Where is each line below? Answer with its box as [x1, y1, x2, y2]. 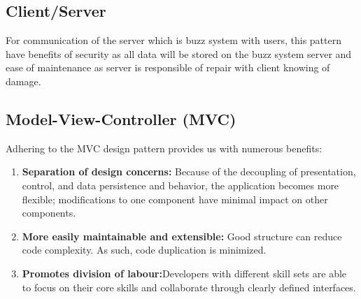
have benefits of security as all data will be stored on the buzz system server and [6, 46, 352, 61]
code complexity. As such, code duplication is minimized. [22, 242, 267, 257]
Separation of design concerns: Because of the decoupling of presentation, [22, 164, 356, 179]
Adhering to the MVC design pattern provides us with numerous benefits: [6, 140, 323, 155]
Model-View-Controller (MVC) [6, 108, 236, 129]
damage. [6, 73, 41, 88]
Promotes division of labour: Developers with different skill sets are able [22, 265, 347, 280]
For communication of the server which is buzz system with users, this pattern [6, 33, 342, 48]
